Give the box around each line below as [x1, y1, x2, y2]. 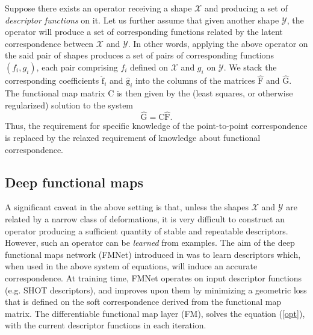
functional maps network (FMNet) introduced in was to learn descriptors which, [5, 248, 301, 260]
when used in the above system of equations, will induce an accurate [5, 260, 258, 272]
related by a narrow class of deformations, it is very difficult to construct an [5, 212, 285, 225]
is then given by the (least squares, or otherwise [116, 86, 293, 99]
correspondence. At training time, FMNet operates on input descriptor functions [5, 271, 302, 284]
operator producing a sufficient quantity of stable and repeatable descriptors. [5, 224, 288, 237]
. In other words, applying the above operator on [128, 37, 308, 49]
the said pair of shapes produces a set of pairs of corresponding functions [5, 49, 274, 61]
